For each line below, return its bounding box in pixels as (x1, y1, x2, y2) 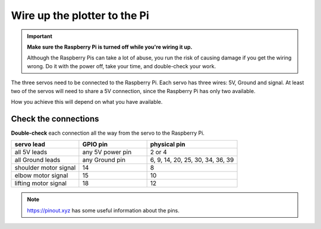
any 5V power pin (82, 148, 132, 157)
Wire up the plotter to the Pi (11, 9, 150, 22)
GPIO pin (82, 140, 108, 148)
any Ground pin (82, 156, 126, 164)
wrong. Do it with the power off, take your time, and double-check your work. (27, 62, 216, 69)
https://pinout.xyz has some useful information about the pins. (27, 206, 180, 214)
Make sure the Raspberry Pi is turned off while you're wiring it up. (27, 43, 193, 50)
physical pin (150, 140, 185, 148)
